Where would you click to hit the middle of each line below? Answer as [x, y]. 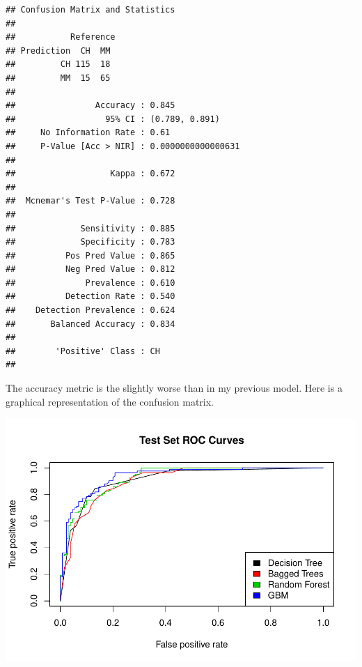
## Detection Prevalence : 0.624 [90, 310]
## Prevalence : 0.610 [90, 283]
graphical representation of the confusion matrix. [110, 401]
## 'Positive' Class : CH [83, 351]
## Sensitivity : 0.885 [90, 228]
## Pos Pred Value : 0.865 [90, 255]
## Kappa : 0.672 [90, 174]
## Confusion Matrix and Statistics [90, 10]
